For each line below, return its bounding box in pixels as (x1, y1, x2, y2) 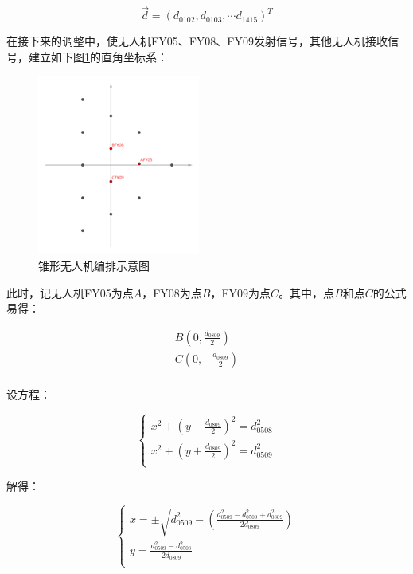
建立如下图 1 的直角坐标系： (28, 48, 168, 65)
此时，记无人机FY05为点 (6, 284, 134, 301)
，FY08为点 (142, 284, 202, 301)
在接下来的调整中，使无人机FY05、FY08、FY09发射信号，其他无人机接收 (6, 33, 388, 49)
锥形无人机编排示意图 (38, 258, 150, 273)
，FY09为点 (210, 284, 271, 301)
